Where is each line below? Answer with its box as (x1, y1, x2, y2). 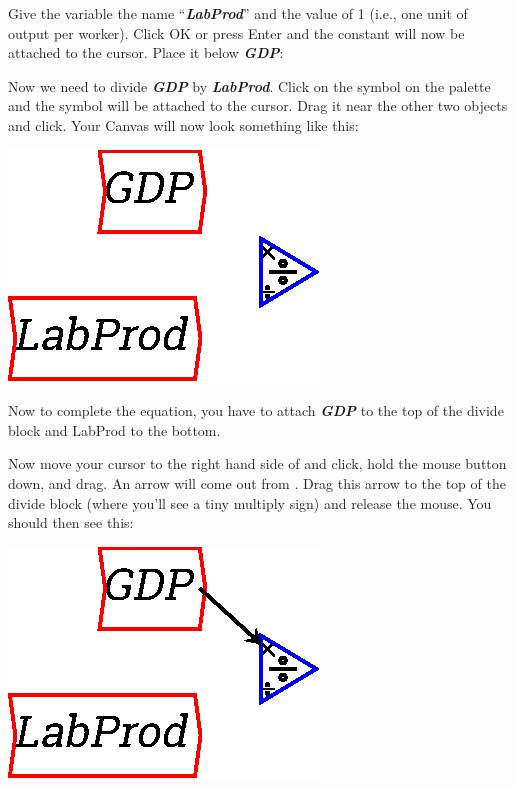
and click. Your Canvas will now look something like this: (8, 114, 359, 135)
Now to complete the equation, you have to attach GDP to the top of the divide (8, 400, 504, 421)
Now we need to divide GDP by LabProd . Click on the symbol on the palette (8, 75, 491, 96)
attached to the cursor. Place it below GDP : (8, 42, 284, 63)
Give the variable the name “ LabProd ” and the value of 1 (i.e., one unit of (8, 3, 468, 23)
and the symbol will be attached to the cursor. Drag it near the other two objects (8, 95, 508, 116)
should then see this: (8, 512, 134, 533)
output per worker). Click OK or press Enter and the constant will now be (8, 22, 465, 43)
